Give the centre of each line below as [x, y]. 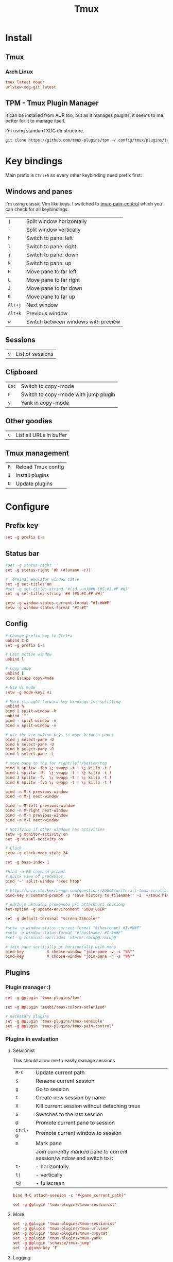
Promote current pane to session [75, 1122]
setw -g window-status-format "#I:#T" [47, 608]
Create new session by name [71, 1097]
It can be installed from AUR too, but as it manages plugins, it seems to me [84, 115]
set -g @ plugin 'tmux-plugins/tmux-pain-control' [60, 1026]
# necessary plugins [28, 1016]
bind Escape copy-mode [30, 678]
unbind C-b [17, 641]
